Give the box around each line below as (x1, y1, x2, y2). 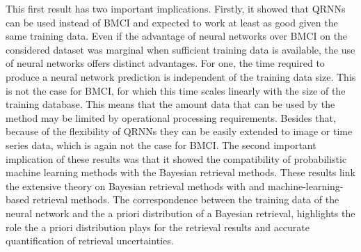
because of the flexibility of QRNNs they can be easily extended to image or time (6, 124, 353, 139)
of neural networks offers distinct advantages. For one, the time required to (6, 56, 325, 70)
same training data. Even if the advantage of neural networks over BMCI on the (6, 29, 348, 43)
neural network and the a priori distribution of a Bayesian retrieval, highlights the (6, 205, 355, 220)
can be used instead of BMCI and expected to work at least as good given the (6, 15, 338, 29)
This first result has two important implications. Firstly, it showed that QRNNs (6, 1, 346, 15)
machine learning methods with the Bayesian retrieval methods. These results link (6, 165, 355, 180)
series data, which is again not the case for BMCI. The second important (6, 137, 316, 152)
